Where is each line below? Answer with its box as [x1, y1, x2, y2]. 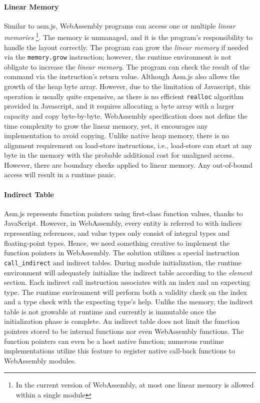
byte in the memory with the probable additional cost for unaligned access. [4, 150, 234, 160]
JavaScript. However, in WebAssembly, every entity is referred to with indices [4, 218, 242, 228]
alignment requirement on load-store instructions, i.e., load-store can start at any [4, 140, 252, 150]
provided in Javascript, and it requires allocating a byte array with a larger [4, 101, 234, 111]
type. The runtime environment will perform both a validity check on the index [4, 286, 247, 297]
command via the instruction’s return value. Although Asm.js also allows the [4, 71, 240, 82]
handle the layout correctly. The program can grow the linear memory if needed [4, 42, 249, 52]
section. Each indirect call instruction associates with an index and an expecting [4, 277, 250, 287]
